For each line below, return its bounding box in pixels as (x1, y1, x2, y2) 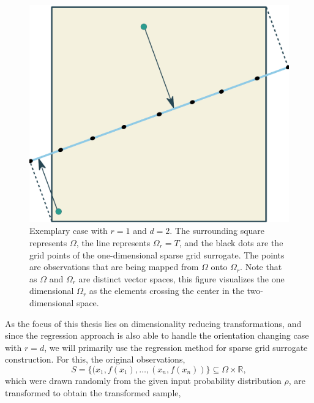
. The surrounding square (170, 224, 265, 237)
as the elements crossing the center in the (89, 284, 244, 297)
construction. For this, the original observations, (5, 353, 185, 366)
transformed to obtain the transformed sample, (5, 386, 181, 399)
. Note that (240, 260, 282, 273)
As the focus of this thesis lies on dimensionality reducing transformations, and (5, 317, 302, 330)
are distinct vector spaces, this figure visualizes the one (78, 272, 285, 285)
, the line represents (76, 236, 151, 249)
